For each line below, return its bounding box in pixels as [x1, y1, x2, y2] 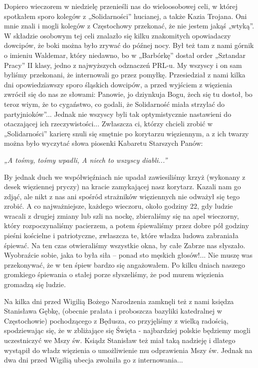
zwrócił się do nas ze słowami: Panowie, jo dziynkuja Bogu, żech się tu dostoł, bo [4, 89, 253, 99]
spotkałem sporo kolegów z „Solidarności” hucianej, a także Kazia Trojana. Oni [4, 10, 247, 21]
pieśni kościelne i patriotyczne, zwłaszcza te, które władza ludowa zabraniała [4, 230, 239, 241]
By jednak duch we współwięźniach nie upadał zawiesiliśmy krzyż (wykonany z [4, 171, 246, 182]
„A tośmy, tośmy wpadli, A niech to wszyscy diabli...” [4, 154, 168, 165]
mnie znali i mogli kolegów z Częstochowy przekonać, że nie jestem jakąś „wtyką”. [4, 20, 255, 31]
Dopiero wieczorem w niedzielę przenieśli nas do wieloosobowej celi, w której [4, 1, 238, 11]
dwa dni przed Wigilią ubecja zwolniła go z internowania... [4, 355, 183, 365]
